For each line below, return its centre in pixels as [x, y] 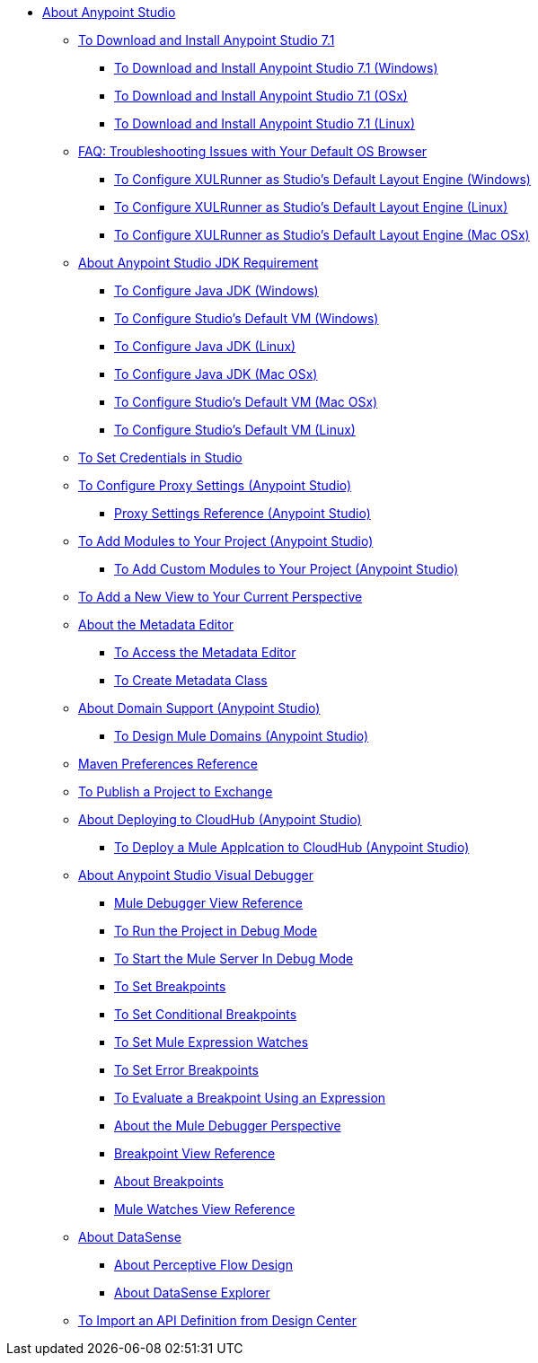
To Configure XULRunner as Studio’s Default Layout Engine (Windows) [322, 179]
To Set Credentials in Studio [160, 457]
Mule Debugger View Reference [208, 903]
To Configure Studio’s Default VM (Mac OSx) [246, 402]
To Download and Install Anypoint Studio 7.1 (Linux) [265, 123]
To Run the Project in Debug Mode [216, 931]
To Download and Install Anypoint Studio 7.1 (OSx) [261, 96]
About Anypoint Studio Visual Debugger [196, 875]
